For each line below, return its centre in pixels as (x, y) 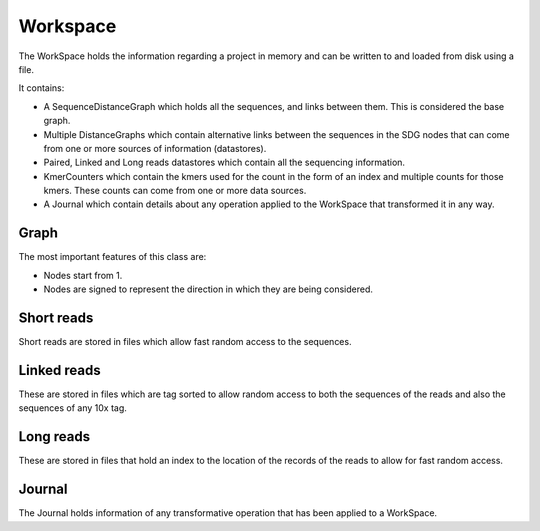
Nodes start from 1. (83, 275)
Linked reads (60, 370)
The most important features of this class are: (112, 257)
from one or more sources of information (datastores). (155, 148)
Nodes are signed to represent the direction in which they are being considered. (208, 289)
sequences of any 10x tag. (72, 408)
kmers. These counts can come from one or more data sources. (175, 191)
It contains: (41, 88)
